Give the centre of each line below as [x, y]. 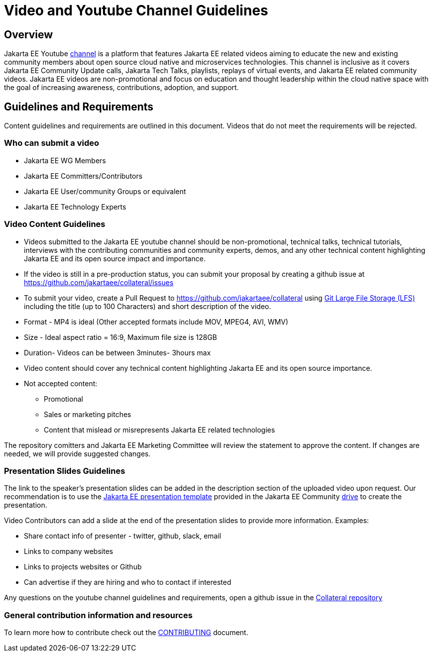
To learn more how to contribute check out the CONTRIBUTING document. [126, 633]
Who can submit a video [52, 143]
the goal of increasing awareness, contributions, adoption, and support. [121, 88]
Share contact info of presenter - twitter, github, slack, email [123, 536]
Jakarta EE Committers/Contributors [83, 176]
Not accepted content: [61, 383]
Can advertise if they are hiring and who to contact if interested [128, 582]
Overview [29, 34]
